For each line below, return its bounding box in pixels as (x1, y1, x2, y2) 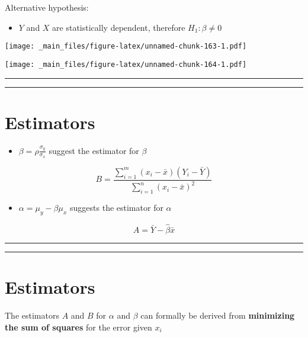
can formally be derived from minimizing (140, 309, 295, 322)
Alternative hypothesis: (5, 1, 89, 13)
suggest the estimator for (49, 144, 139, 156)
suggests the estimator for (70, 201, 163, 214)
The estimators (5, 309, 59, 322)
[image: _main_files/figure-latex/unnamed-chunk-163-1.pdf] (5, 42, 247, 51)
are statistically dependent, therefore (52, 21, 185, 33)
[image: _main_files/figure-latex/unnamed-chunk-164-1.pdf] (5, 60, 247, 69)
